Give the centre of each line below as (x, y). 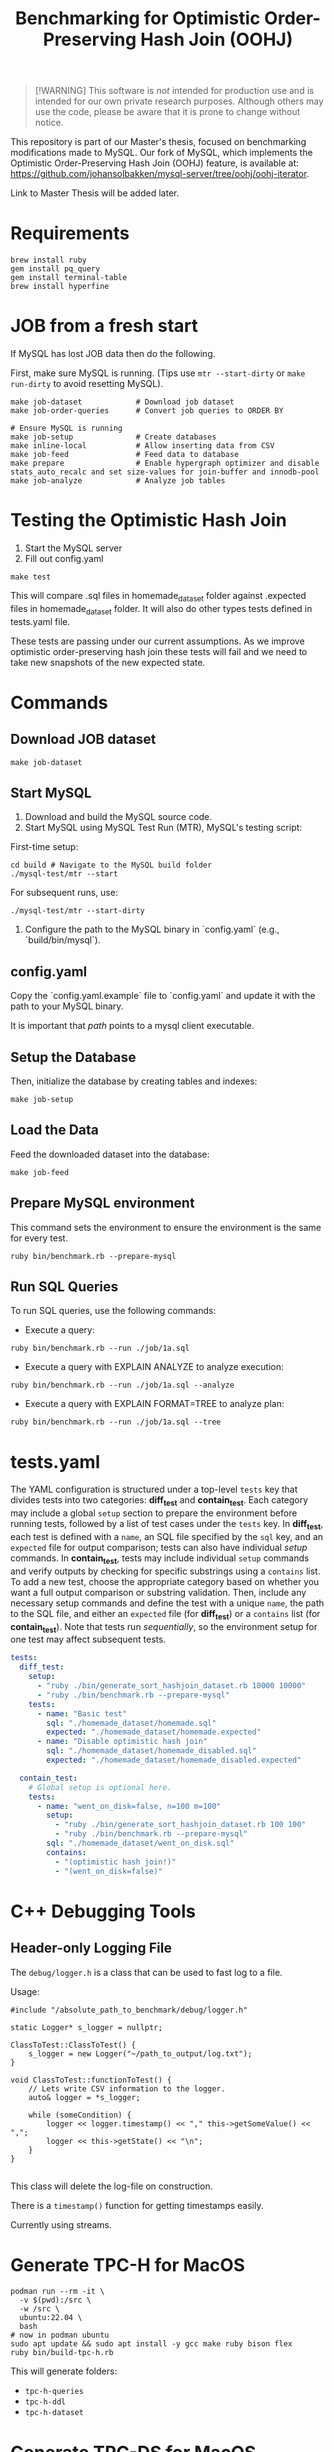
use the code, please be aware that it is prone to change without (167, 112)
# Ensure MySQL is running (66, 428)
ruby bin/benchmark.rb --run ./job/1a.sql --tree (116, 1422)
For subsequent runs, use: (64, 893)
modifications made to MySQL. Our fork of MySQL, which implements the (161, 153)
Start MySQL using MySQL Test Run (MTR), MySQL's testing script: (163, 828)
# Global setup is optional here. (100, 1787)
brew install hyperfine (60, 287)
